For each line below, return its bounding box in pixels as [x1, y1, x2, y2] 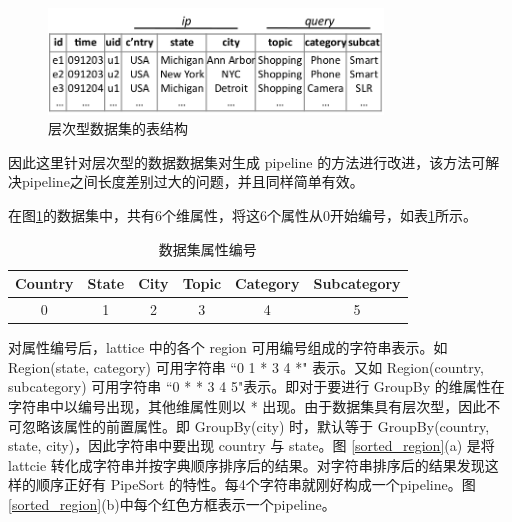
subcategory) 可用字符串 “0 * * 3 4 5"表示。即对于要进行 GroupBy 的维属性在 [8, 376, 505, 397]
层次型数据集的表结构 [48, 118, 188, 139]
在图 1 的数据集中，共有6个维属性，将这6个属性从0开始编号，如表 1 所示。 [8, 205, 477, 226]
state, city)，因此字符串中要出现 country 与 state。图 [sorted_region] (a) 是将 [8, 435, 495, 456]
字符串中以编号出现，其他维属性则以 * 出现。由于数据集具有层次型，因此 [8, 395, 487, 416]
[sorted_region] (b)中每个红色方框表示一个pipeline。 [8, 493, 336, 514]
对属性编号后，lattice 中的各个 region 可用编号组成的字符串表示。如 [8, 337, 448, 358]
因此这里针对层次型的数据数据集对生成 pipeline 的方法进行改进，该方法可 [8, 151, 486, 172]
